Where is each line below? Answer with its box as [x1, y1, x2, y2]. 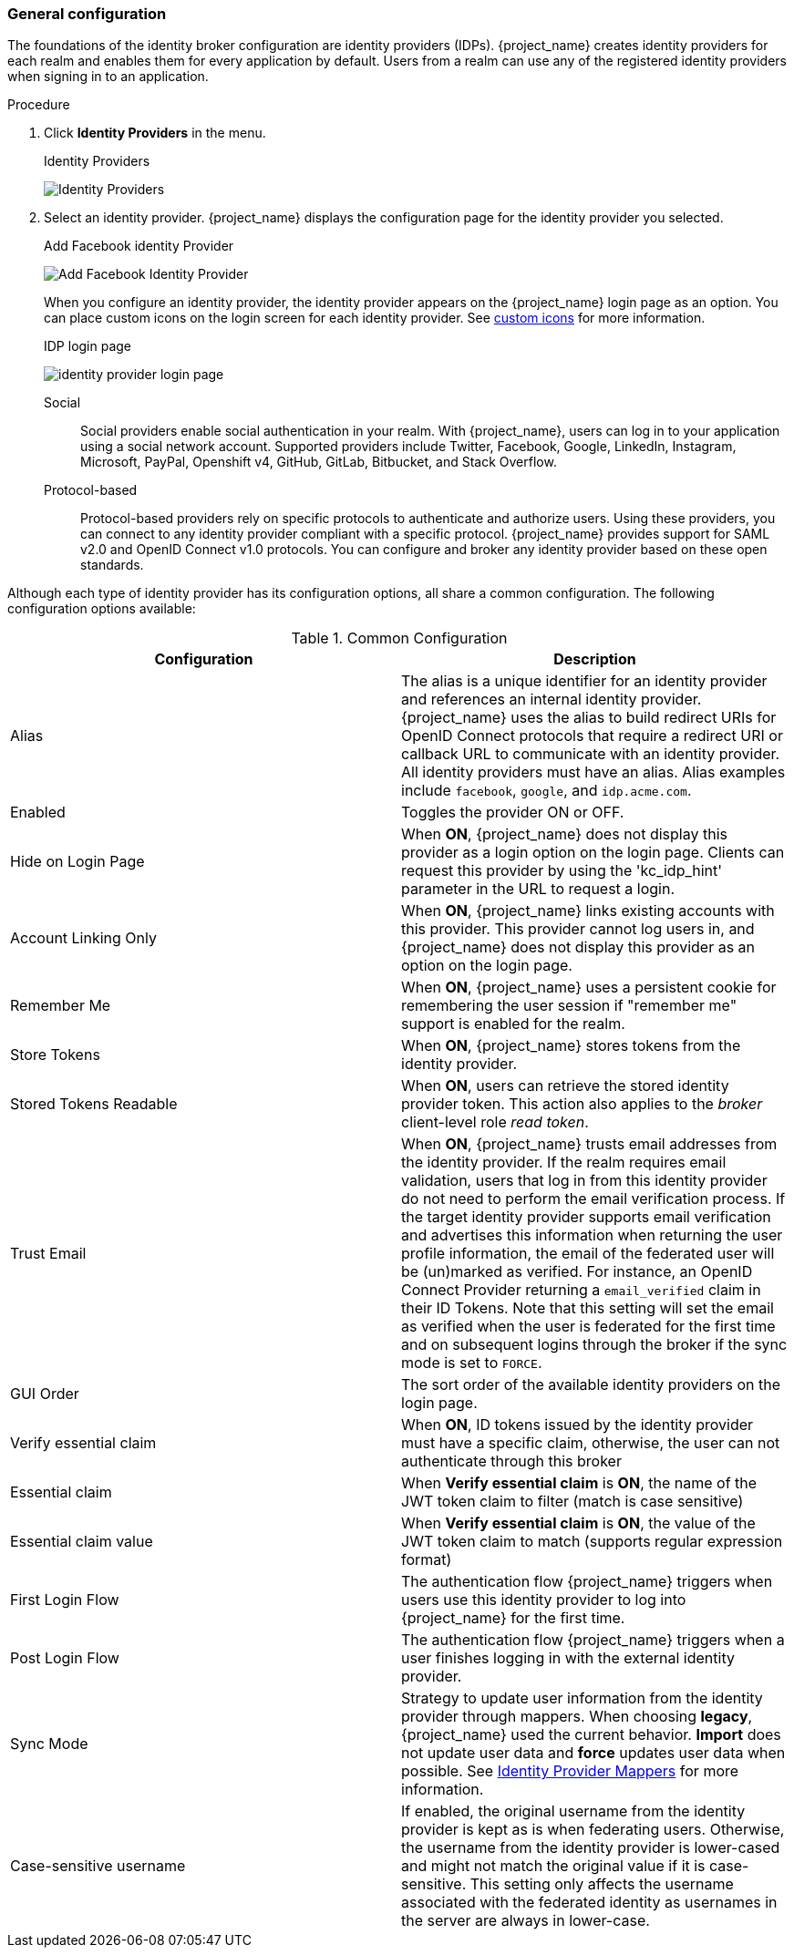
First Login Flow [10, 1590, 119, 1610]
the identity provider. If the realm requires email [401, 1153, 727, 1172]
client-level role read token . [401, 1113, 589, 1132]
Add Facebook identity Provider [44, 238, 234, 254]
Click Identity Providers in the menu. [44, 125, 266, 141]
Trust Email [10, 1244, 87, 1263]
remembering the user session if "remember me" [401, 996, 737, 1015]
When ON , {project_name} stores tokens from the [401, 1036, 741, 1055]
